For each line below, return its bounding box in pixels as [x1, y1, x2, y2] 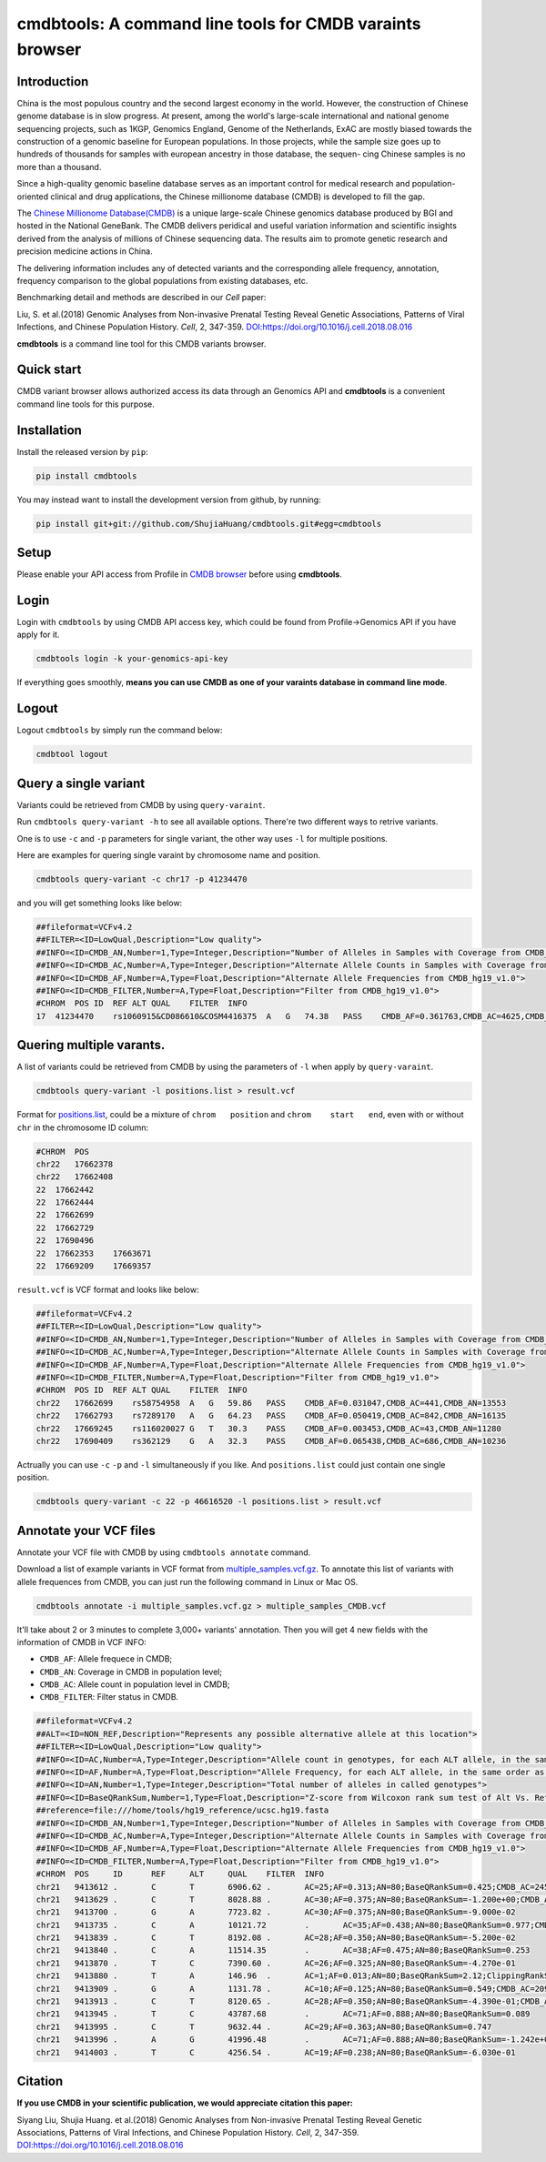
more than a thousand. [16, 161, 102, 172]
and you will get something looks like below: [16, 897, 183, 908]
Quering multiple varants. [16, 1037, 166, 1053]
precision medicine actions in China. [16, 246, 154, 257]
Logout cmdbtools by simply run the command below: [16, 724, 223, 736]
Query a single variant [16, 775, 146, 791]
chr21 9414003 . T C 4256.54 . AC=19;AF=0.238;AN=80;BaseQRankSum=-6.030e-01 [35, 2047, 516, 2057]
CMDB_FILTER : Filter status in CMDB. [39, 1692, 179, 1702]
